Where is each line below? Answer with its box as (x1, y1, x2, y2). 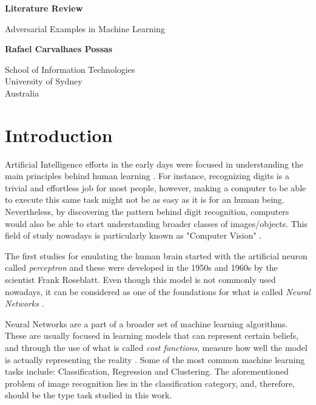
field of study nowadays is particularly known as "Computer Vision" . (5, 229, 262, 242)
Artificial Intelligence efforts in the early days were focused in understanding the (5, 157, 304, 170)
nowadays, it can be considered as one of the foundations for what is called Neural (5, 285, 311, 298)
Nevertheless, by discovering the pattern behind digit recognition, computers (5, 205, 289, 218)
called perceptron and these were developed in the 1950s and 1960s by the (5, 261, 278, 274)
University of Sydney (5, 75, 82, 87)
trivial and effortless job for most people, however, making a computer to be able (5, 181, 306, 194)
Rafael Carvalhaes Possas (5, 43, 113, 55)
